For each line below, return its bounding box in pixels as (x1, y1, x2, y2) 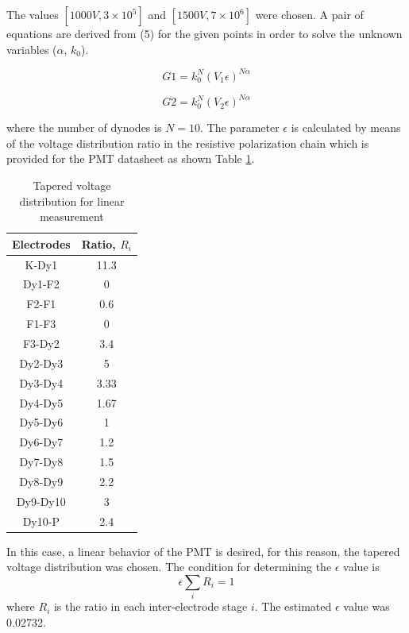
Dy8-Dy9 (19, 473, 64, 489)
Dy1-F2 (22, 276, 60, 292)
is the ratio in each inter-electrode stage (53, 598, 248, 615)
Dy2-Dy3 (19, 354, 64, 371)
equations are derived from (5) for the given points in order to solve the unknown (6, 25, 403, 41)
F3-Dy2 (22, 334, 60, 351)
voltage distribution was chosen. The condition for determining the (6, 558, 332, 575)
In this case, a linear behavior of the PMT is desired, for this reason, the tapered (6, 542, 400, 559)
